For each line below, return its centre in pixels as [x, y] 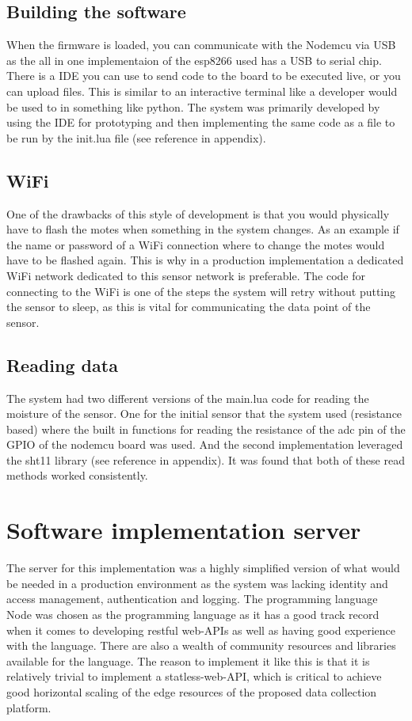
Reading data [62, 364]
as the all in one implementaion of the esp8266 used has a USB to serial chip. [194, 60]
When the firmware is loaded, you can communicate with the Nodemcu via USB [201, 45]
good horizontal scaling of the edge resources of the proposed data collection [192, 691]
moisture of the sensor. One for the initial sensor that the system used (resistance [204, 414]
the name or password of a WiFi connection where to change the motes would [196, 244]
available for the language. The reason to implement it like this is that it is [188, 660]
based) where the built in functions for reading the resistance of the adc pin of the [206, 429]
